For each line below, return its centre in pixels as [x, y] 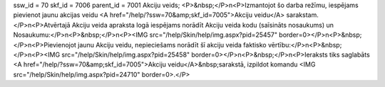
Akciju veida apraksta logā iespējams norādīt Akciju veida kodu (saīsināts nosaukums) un [203, 25]
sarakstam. [302, 15]
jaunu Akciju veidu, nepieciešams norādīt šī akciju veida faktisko [172, 45]
